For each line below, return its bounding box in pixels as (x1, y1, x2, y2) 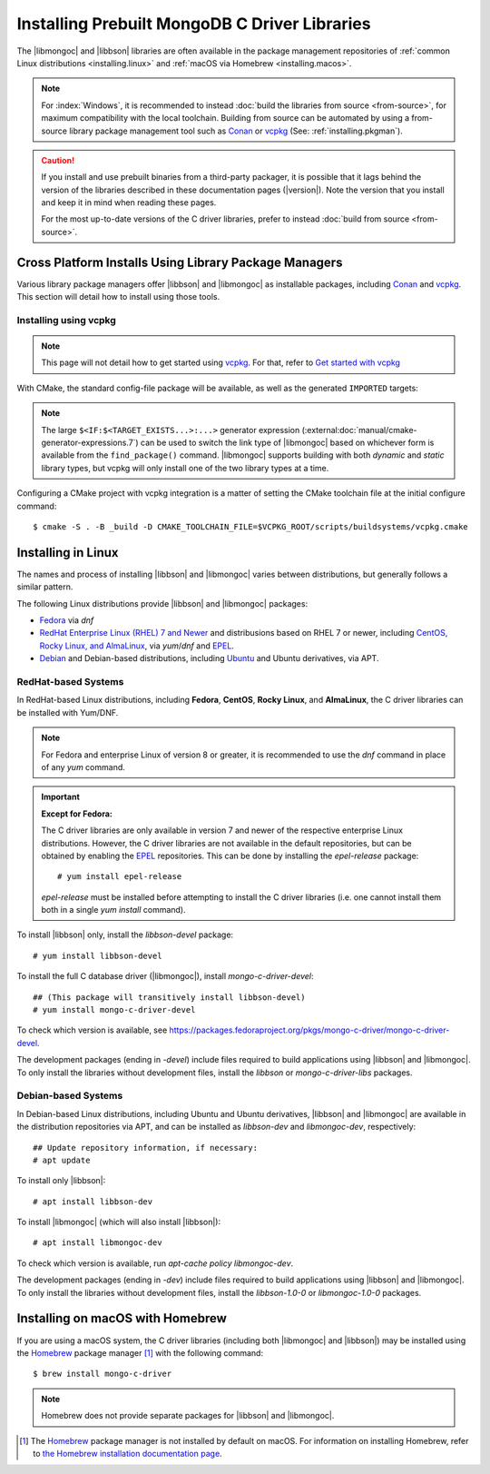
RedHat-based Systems (16, 676, 124, 688)
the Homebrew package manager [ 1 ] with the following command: (16, 1347, 263, 1358)
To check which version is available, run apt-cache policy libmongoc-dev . (16, 1258, 294, 1269)
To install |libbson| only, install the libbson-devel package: (16, 929, 234, 940)
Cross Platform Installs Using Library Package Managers (16, 254, 343, 270)
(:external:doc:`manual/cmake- (301, 424, 417, 435)
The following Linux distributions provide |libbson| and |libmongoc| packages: (16, 598, 309, 608)
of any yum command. (41, 761, 126, 772)
